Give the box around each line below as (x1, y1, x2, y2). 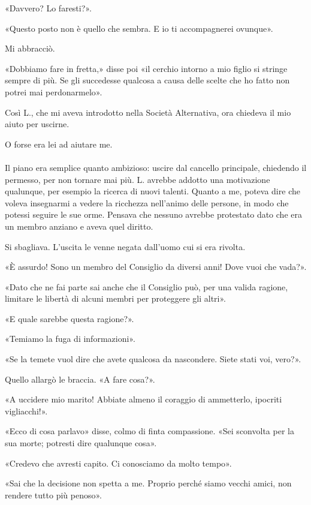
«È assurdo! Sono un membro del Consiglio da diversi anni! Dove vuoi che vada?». (5, 260, 307, 273)
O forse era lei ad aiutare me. (5, 137, 113, 150)
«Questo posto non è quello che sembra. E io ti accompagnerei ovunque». (5, 22, 273, 34)
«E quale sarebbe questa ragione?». (5, 312, 134, 324)
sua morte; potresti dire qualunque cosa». (5, 437, 157, 449)
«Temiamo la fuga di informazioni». (5, 332, 135, 345)
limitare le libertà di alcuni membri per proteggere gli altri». (5, 292, 226, 305)
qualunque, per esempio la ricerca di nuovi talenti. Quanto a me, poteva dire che (5, 185, 300, 197)
